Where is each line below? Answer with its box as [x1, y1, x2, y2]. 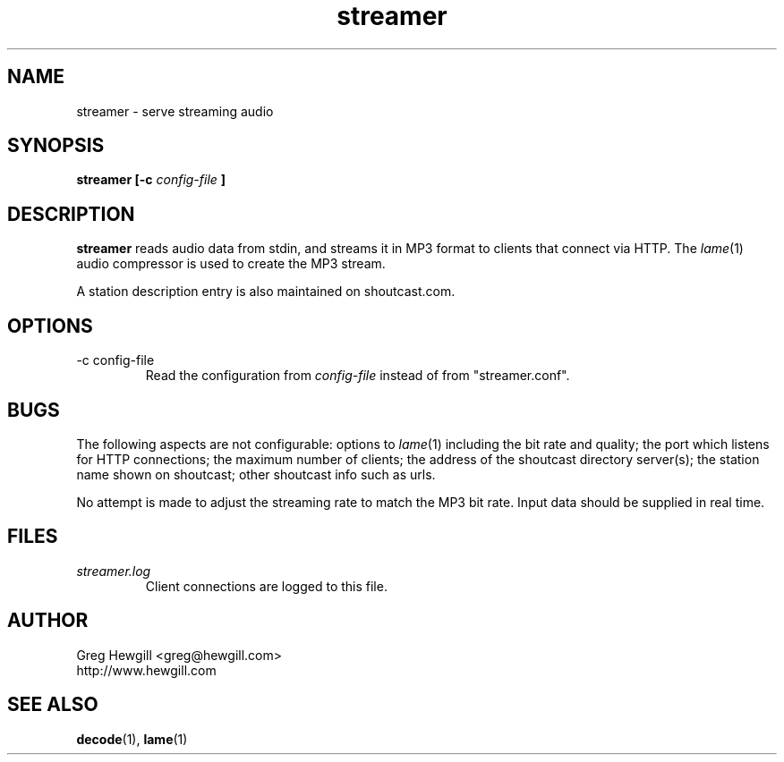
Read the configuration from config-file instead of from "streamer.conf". [145, 368, 570, 384]
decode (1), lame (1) [76, 731, 188, 747]
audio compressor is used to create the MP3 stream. [76, 256, 386, 272]
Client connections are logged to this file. [145, 578, 388, 594]
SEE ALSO [7, 693, 98, 716]
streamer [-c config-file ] [76, 172, 226, 188]
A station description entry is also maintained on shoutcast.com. [76, 284, 456, 300]
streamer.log [76, 563, 151, 579]
